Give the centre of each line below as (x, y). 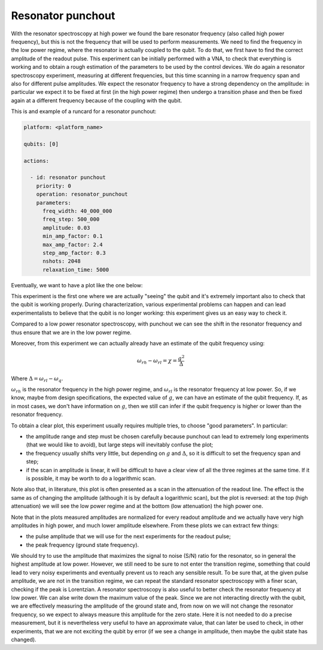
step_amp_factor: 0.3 (74, 253)
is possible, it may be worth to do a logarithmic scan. (91, 478)
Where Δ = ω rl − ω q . (37, 379)
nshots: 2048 (62, 261)
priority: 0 (54, 186)
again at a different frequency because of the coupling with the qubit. (97, 100)
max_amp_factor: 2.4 (73, 244)
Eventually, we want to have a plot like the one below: (77, 285)
